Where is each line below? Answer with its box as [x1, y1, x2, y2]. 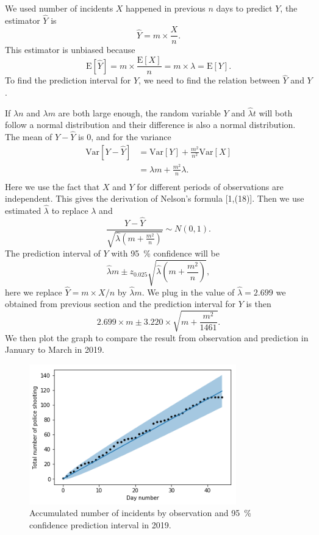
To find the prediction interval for [5, 74, 131, 87]
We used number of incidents [5, 2, 113, 14]
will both [259, 106, 293, 119]
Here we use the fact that [5, 180, 100, 193]
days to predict [216, 2, 273, 14]
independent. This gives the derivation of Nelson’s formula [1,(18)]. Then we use [5, 192, 304, 205]
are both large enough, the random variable [58, 106, 221, 119]
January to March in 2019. [5, 343, 104, 356]
